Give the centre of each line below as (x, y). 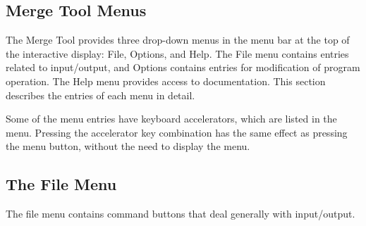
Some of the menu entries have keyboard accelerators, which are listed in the (171, 119)
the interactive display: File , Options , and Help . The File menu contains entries (177, 53)
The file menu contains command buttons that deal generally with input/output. (181, 214)
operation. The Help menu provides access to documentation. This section (166, 81)
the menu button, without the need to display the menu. (128, 146)
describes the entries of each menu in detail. (100, 95)
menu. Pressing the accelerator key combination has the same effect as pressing (177, 132)
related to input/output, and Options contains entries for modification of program (183, 67)
